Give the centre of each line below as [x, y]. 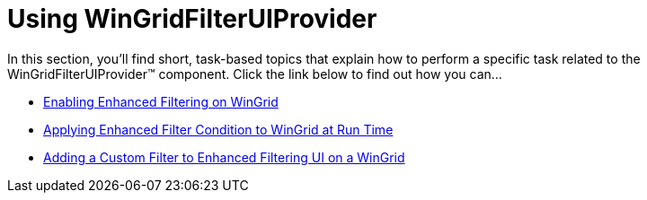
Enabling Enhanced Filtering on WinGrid [161, 101]
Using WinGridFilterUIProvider [192, 19]
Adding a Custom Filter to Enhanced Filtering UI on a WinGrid [224, 157]
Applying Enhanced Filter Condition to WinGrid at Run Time [218, 129]
